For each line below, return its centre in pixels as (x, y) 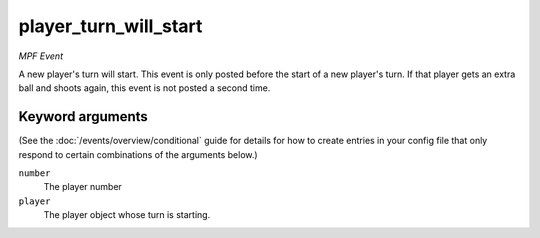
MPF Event (41, 56)
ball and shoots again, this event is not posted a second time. (144, 88)
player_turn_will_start (110, 26)
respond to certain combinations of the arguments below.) (138, 154)
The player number (82, 187)
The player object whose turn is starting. (127, 215)
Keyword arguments (83, 116)
